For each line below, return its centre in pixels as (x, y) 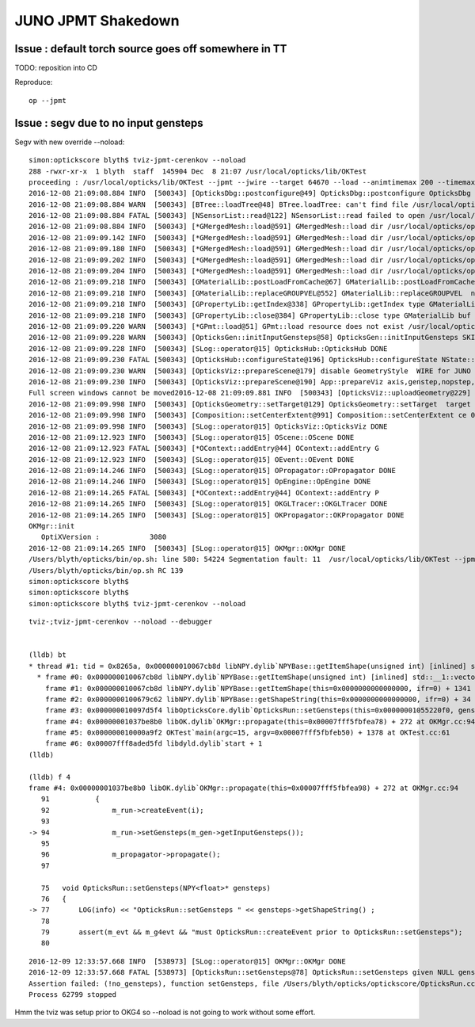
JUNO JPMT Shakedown (97, 21)
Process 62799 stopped (73, 995)
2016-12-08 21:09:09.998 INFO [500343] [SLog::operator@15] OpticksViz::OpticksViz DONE (208, 426)
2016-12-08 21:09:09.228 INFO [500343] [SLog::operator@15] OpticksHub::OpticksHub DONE (208, 348)
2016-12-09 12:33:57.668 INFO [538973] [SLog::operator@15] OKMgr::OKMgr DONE (187, 961)
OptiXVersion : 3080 (104, 537)
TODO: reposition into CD (56, 68)
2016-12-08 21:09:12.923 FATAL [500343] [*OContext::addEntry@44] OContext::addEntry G (204, 449)
